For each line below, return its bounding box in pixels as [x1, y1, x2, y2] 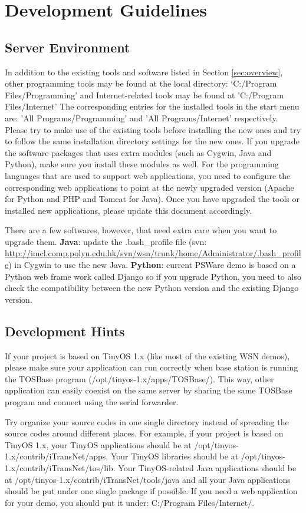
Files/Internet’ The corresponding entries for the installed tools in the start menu [5, 100, 300, 112]
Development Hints [5, 322, 125, 340]
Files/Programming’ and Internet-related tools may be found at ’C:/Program [5, 88, 284, 101]
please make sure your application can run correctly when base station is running [5, 361, 298, 373]
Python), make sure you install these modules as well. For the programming [5, 158, 279, 170]
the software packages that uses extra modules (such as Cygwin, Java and [5, 146, 272, 158]
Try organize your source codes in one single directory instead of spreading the [5, 415, 289, 428]
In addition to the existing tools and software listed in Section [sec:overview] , [5, 65, 283, 78]
